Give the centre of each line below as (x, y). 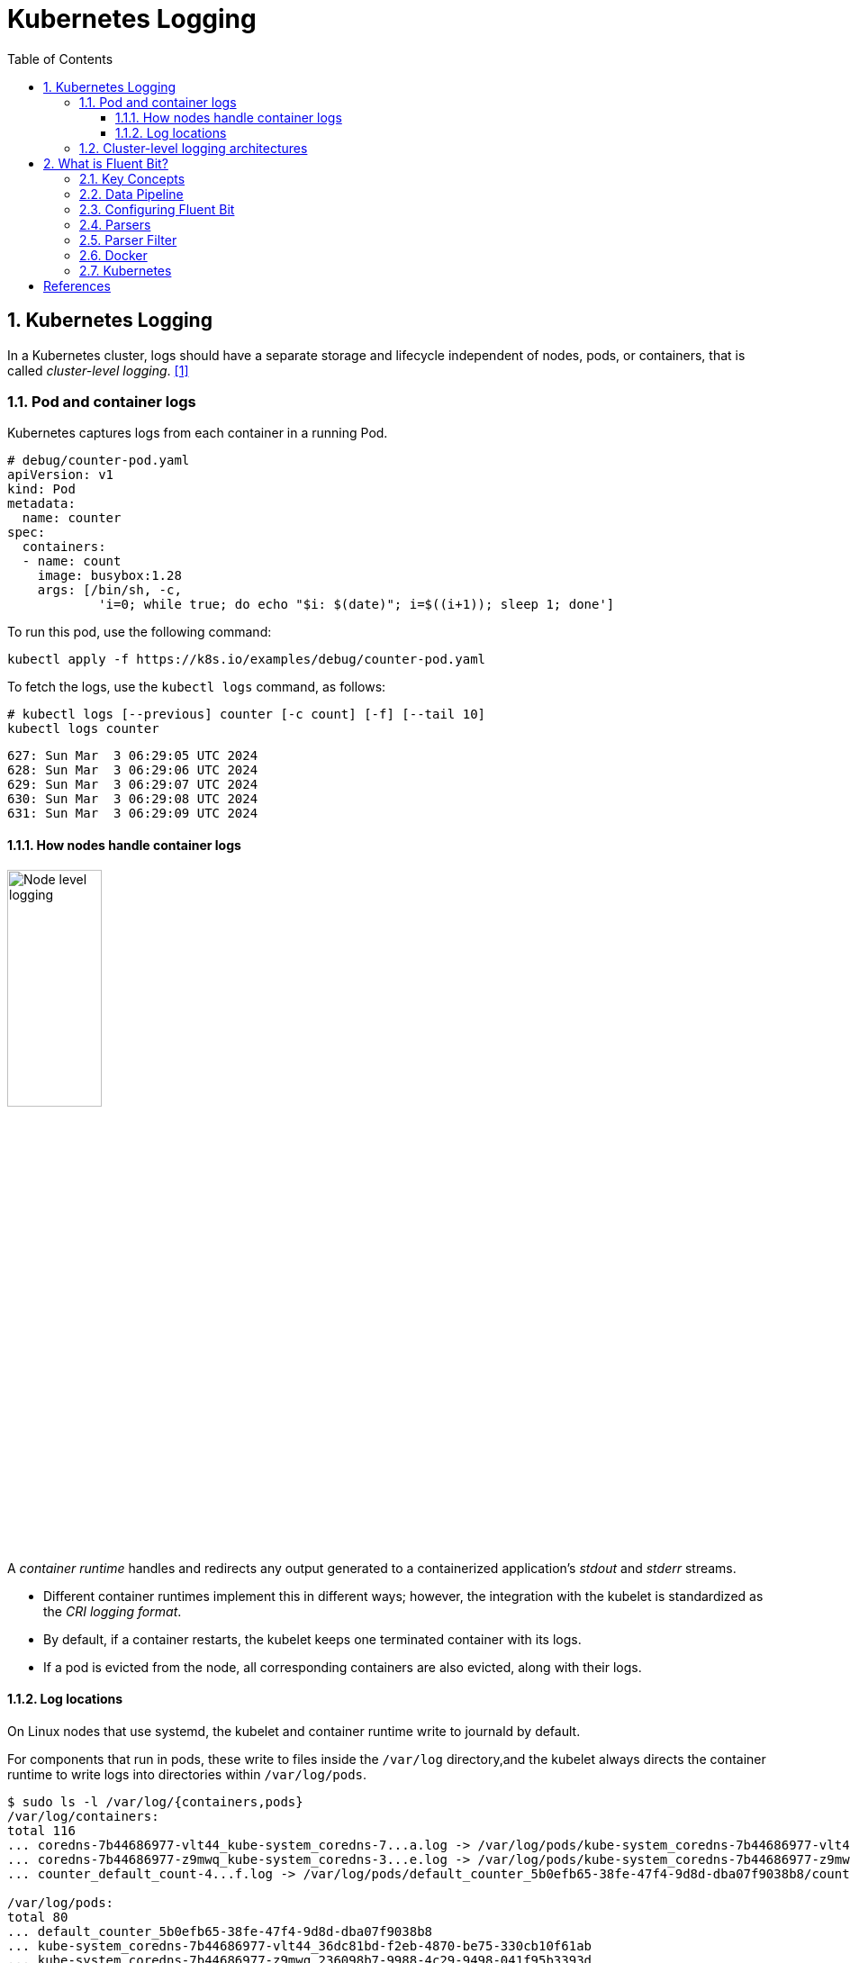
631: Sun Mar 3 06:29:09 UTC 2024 (133, 814)
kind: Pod (41, 489)
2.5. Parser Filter (128, 240)
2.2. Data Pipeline (131, 194)
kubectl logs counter (83, 729)
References (77, 285)
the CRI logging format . (113, 1611)
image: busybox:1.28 (109, 576)
